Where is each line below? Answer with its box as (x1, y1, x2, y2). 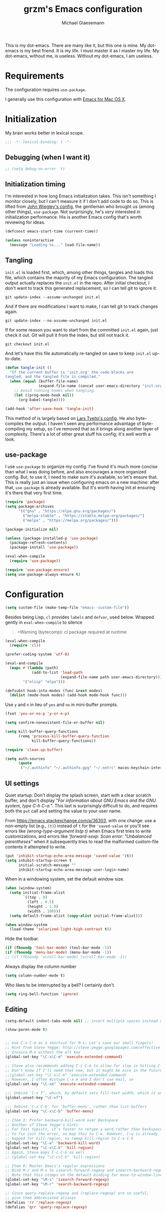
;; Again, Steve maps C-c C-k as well (5, 1150, 85, 1155)
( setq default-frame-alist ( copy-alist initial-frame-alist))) (9, 913, 142, 918)
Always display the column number (5, 963, 77, 969)
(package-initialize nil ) (5, 527, 58, 532)
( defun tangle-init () (5, 365, 52, 370)
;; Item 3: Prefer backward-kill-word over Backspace (5, 1118, 119, 1122)
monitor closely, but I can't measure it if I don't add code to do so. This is (5, 198, 154, 204)
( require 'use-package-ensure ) (5, 567, 70, 572)
